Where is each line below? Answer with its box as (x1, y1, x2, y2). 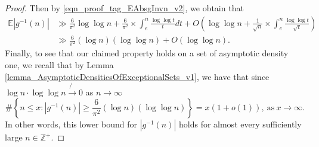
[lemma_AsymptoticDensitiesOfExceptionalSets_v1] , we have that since (5, 70, 270, 82)
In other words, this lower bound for (5, 118, 137, 130)
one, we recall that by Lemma (5, 58, 114, 71)
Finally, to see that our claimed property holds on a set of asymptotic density (5, 47, 289, 59)
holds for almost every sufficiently (178, 118, 302, 130)
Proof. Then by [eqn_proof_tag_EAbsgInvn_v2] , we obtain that (5, 2, 244, 14)
